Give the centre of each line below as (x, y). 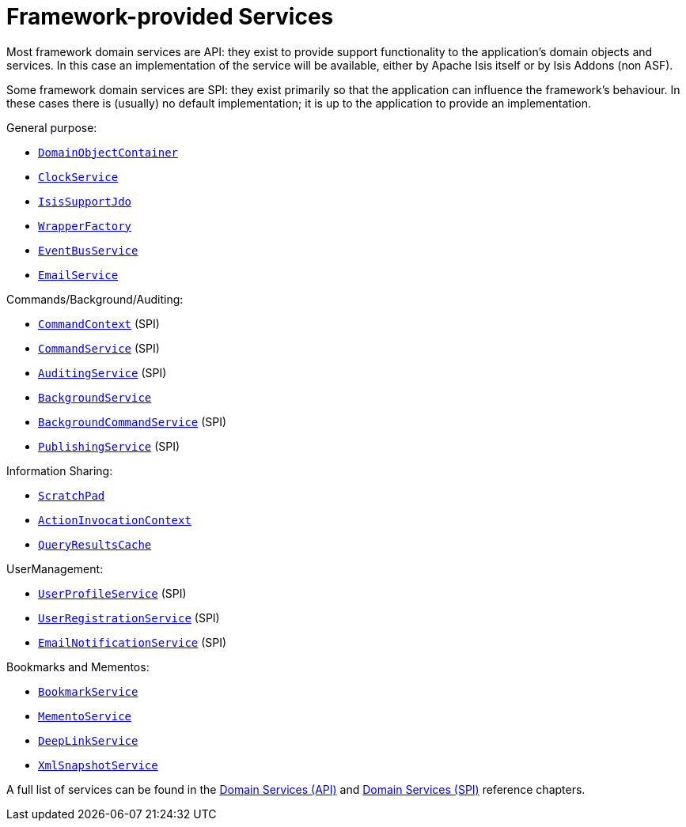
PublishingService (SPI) (109, 446)
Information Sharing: (60, 470)
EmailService (78, 275)
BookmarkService (88, 691)
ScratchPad (72, 495)
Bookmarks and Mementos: (78, 667)
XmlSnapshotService (98, 765)
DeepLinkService (88, 740)
